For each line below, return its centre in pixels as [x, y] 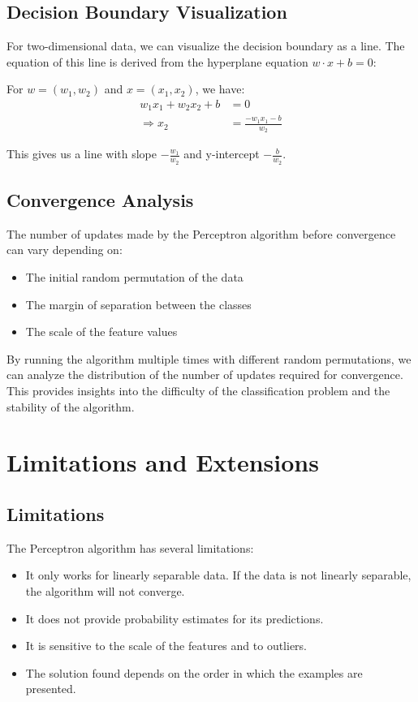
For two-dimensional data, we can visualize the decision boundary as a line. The [206, 46]
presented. [51, 689]
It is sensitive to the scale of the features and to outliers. [166, 646]
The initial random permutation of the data [134, 277]
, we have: [220, 89]
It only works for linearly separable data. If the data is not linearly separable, [218, 575]
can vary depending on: [65, 250]
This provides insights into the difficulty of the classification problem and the [198, 391]
